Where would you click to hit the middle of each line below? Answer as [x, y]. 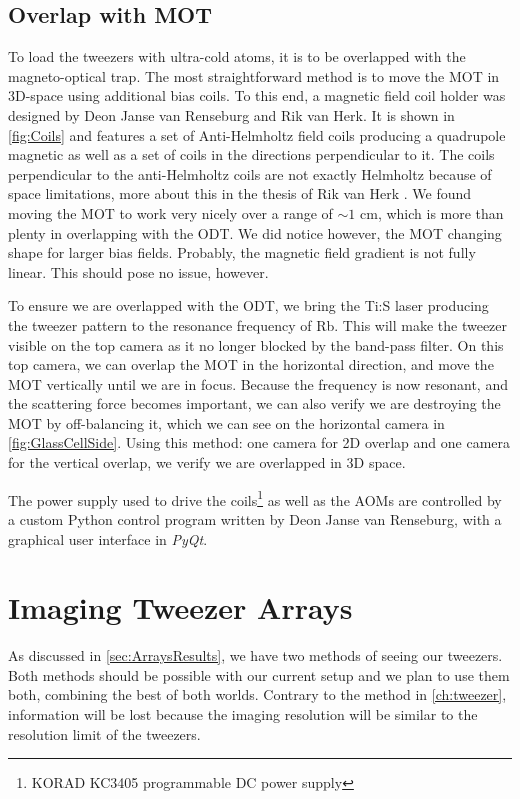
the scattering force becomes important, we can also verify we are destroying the [254, 403]
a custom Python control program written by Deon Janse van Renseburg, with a [255, 518]
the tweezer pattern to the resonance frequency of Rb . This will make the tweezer [258, 324]
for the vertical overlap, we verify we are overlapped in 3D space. [207, 462]
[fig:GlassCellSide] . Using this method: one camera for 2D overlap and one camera [259, 442]
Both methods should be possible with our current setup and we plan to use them [259, 674]
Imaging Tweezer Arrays [180, 607]
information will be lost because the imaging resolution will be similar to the [243, 714]
